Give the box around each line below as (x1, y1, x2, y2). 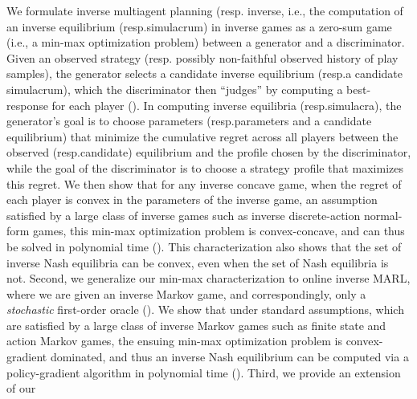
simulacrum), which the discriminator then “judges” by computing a (6, 80, 343, 97)
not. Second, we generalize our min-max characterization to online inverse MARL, (6, 270, 411, 287)
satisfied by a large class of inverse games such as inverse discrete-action (6, 206, 361, 223)
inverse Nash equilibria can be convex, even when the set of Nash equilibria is (6, 254, 389, 271)
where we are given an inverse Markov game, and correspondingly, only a (6, 285, 366, 302)
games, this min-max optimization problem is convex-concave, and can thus (33, 222, 405, 239)
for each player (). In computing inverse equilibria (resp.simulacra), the (51, 96, 402, 113)
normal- (363, 206, 403, 223)
